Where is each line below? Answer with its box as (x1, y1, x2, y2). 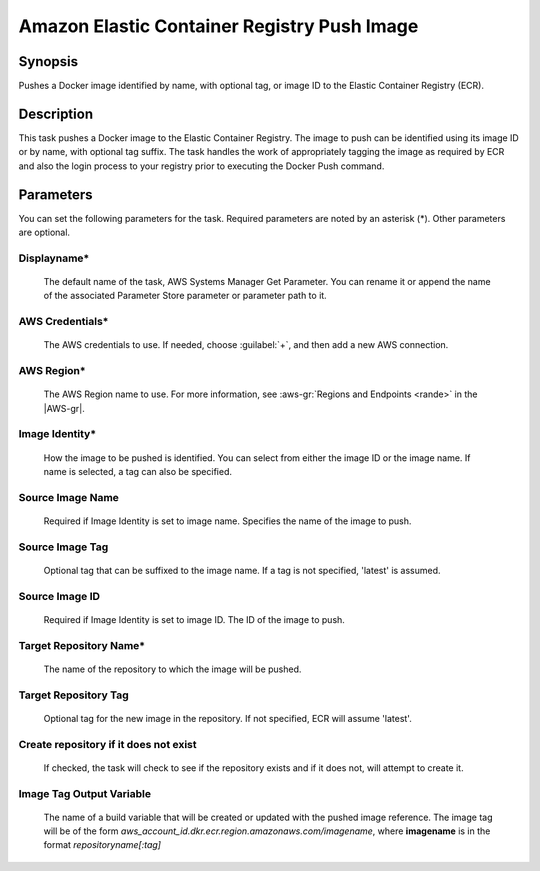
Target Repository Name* (18, 638, 145, 652)
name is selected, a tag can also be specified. (43, 466, 232, 478)
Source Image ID (18, 589, 100, 603)
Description (18, 105, 94, 122)
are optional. (18, 226, 70, 239)
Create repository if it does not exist (18, 737, 197, 751)
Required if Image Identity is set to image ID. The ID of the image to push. (43, 613, 345, 625)
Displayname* (18, 251, 90, 265)
